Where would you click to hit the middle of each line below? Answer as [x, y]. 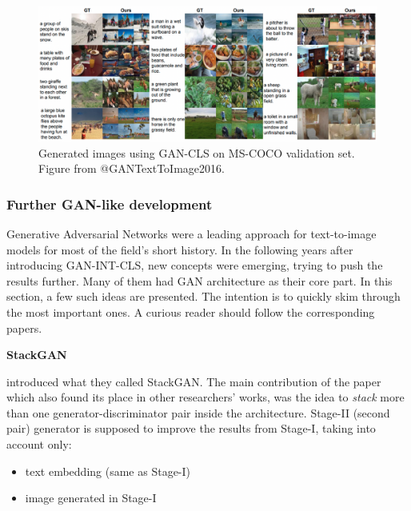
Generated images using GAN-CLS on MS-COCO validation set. [197, 152]
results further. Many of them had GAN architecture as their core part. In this [200, 280]
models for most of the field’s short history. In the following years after [180, 249]
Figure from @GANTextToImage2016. [132, 168]
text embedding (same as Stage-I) [108, 471]
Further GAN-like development [110, 204]
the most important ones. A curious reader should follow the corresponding [191, 311]
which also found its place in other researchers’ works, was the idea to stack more [205, 397]
